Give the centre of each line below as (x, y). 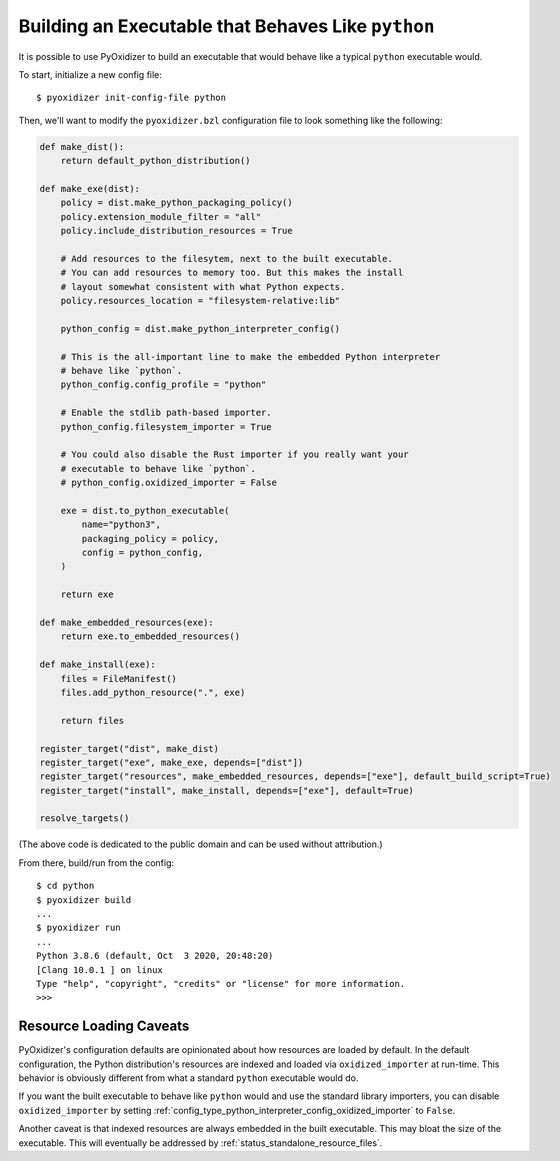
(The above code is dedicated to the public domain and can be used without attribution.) (201, 844)
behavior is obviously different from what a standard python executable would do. (188, 1078)
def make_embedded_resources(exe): (126, 622)
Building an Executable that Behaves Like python (226, 26)
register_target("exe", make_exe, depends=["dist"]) (171, 762)
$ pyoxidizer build (84, 899)
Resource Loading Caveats (104, 1026)
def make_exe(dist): (89, 188)
